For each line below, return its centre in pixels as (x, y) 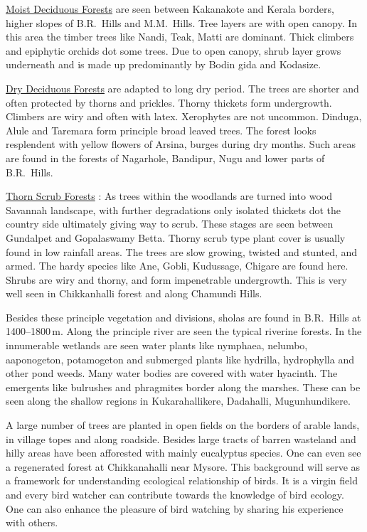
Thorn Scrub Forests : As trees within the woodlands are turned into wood (169, 196)
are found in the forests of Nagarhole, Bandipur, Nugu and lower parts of (165, 158)
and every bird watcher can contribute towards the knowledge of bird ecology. (175, 494)
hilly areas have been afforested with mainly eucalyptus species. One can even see (183, 453)
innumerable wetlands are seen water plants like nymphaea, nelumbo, (157, 345)
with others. (32, 522)
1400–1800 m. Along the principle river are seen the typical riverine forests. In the (184, 331)
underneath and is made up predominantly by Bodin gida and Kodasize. (164, 64)
